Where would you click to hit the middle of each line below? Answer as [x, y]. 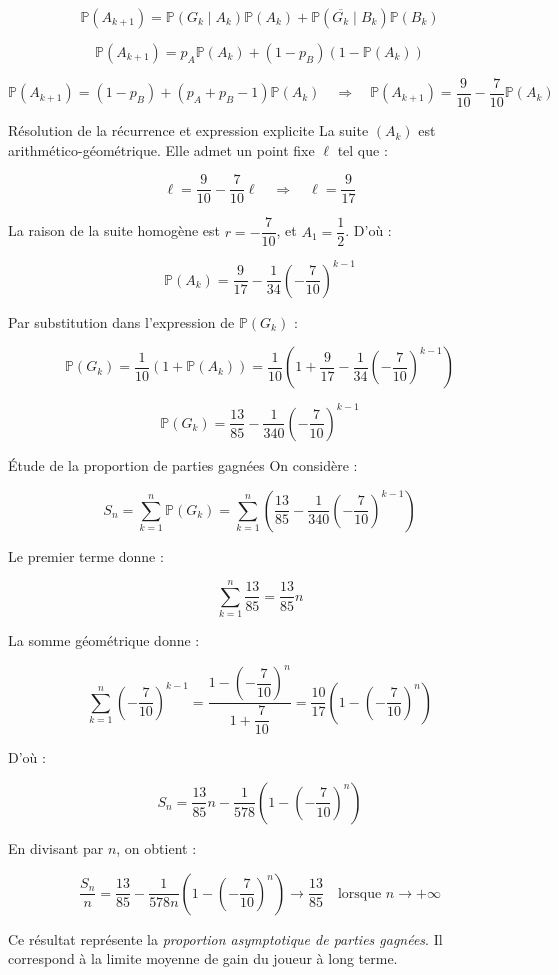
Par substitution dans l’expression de [121, 321]
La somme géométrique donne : [104, 640]
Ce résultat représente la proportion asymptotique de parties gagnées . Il [225, 938]
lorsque [359, 893]
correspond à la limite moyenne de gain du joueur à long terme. [203, 958]
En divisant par [56, 847]
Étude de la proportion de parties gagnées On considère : [183, 464]
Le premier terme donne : [86, 555]
